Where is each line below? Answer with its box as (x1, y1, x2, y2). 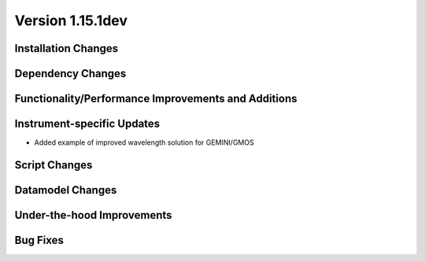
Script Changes (14, 158, 93, 172)
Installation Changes (14, 42, 119, 55)
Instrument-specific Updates (14, 117, 161, 131)
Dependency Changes (14, 67, 127, 80)
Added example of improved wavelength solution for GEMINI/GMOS (34, 138, 255, 147)
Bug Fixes (14, 233, 65, 247)
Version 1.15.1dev (14, 12, 128, 29)
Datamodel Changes (14, 183, 117, 197)
